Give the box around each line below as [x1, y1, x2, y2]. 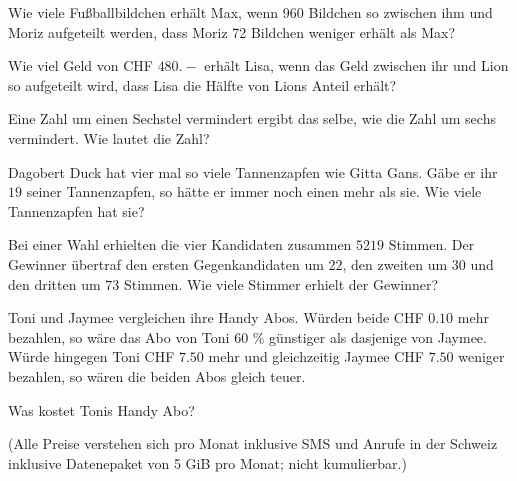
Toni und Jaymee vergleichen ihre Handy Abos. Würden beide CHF [8, 307, 424, 328]
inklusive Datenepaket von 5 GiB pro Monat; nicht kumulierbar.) [8, 452, 407, 473]
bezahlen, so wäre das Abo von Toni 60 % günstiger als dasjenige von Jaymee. [8, 326, 487, 347]
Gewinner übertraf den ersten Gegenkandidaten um [8, 253, 324, 274]
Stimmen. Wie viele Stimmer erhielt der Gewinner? [123, 273, 439, 294]
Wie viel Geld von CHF [8, 55, 153, 76]
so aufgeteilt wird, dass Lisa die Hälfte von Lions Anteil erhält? [8, 74, 397, 95]
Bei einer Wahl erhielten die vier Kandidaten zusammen [8, 234, 352, 255]
